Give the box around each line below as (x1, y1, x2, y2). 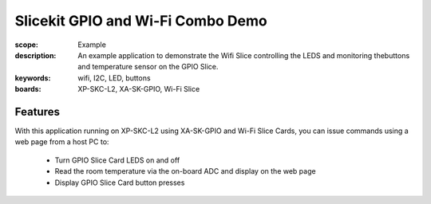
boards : (14, 84, 42, 94)
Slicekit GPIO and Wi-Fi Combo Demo (14, 12, 267, 29)
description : (14, 50, 57, 60)
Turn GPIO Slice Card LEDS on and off (54, 155, 180, 165)
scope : (14, 40, 39, 49)
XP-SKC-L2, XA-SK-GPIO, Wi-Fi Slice (77, 84, 200, 94)
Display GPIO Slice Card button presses (54, 178, 185, 187)
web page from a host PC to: (14, 137, 109, 147)
